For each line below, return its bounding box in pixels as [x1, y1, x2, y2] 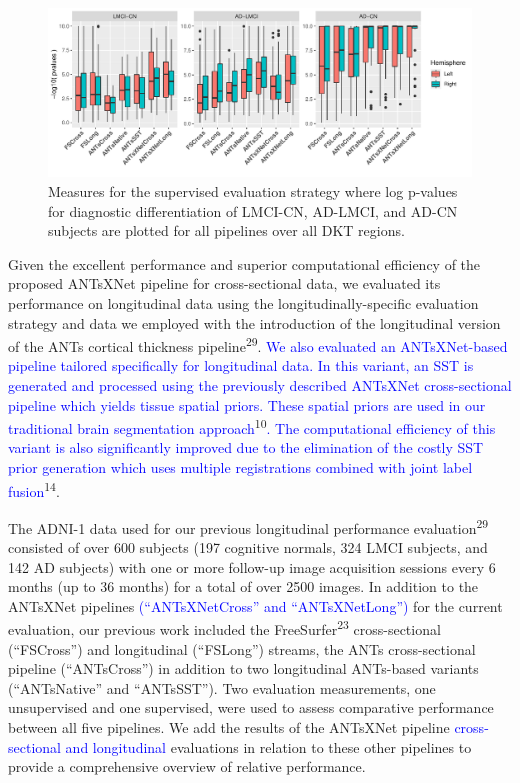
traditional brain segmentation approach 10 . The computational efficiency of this [8, 415, 496, 438]
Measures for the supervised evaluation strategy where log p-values [48, 180, 458, 201]
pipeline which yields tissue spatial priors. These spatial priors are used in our [8, 394, 486, 415]
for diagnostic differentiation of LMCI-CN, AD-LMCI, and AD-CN [48, 200, 458, 221]
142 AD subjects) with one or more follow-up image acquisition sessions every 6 [8, 556, 496, 577]
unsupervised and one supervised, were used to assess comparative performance [8, 697, 494, 718]
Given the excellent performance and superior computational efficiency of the [8, 253, 481, 274]
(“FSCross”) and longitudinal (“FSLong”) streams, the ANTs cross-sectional [8, 638, 476, 659]
